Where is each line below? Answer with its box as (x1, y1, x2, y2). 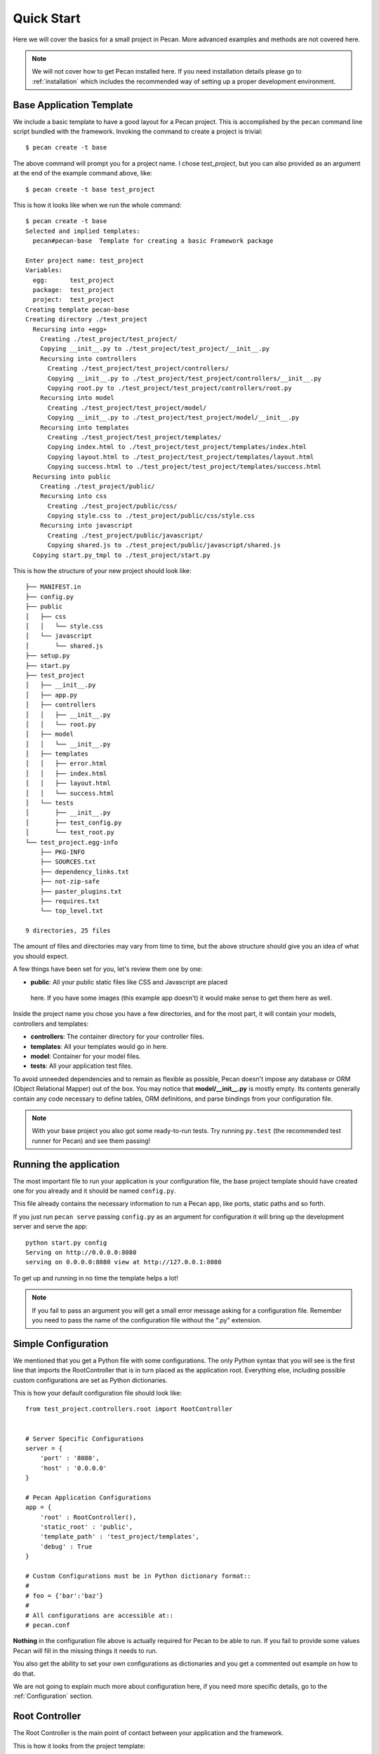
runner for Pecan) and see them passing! (32, 1137, 151, 1145)
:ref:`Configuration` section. (13, 1692, 93, 1701)
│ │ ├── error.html (25, 760, 107, 768)
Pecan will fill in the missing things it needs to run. (13, 1646, 158, 1655)
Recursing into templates (39, 423, 130, 431)
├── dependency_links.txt (39, 867, 130, 876)
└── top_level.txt (39, 907, 104, 915)
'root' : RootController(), (39, 1513, 137, 1521)
